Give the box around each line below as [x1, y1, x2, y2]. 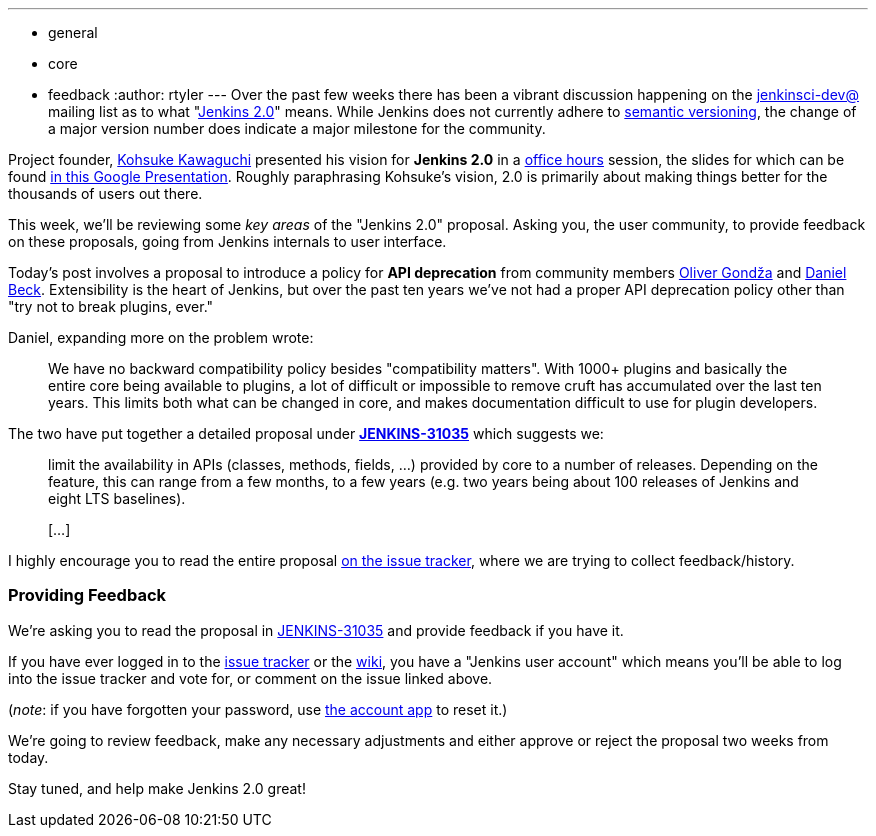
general [48, 24, 98, 41]
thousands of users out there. [8, 185, 203, 202]
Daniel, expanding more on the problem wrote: [8, 329, 314, 346]
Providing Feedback [8, 585, 167, 606]
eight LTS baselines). [48, 490, 186, 507]
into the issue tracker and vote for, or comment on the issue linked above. [8, 669, 493, 687]
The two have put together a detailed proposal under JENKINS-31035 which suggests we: [8, 425, 604, 442]
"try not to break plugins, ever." [8, 298, 214, 315]
